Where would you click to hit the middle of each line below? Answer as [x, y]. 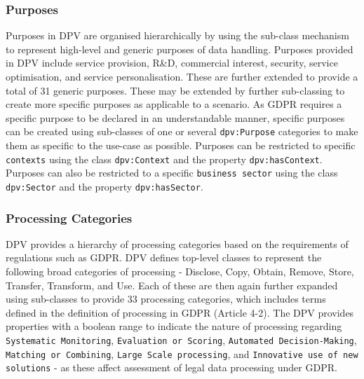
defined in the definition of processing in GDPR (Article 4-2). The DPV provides [180, 312]
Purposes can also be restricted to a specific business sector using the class [172, 173]
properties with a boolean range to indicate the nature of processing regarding [174, 326]
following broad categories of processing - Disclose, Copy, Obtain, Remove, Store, [180, 271]
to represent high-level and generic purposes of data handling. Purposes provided [180, 49]
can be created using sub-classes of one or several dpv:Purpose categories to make [182, 131]
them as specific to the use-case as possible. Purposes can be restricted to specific [181, 145]
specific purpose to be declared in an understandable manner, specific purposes [175, 117]
